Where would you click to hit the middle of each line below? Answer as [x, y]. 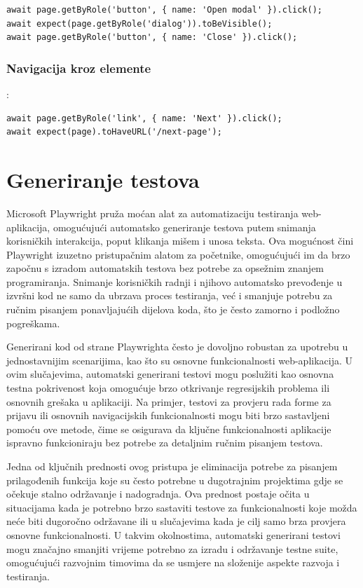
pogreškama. [33, 323]
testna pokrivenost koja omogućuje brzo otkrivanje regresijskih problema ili [168, 388]
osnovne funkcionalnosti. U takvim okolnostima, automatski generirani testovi [173, 534]
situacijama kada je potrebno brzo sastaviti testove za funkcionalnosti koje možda [182, 507]
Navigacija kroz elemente [79, 68]
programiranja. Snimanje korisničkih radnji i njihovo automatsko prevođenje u [174, 281]
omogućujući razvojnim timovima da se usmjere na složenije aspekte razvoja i [173, 562]
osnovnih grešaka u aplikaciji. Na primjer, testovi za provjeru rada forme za [169, 401]
